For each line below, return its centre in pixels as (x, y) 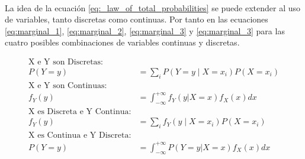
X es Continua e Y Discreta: (80, 136)
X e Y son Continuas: (68, 85)
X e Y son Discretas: (66, 62)
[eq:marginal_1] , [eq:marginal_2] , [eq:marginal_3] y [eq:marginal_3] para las (145, 30)
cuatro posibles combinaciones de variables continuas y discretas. (122, 42)
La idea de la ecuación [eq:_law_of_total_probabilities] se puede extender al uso (153, 7)
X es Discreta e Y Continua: (80, 112)
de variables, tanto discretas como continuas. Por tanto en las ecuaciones (137, 19)
